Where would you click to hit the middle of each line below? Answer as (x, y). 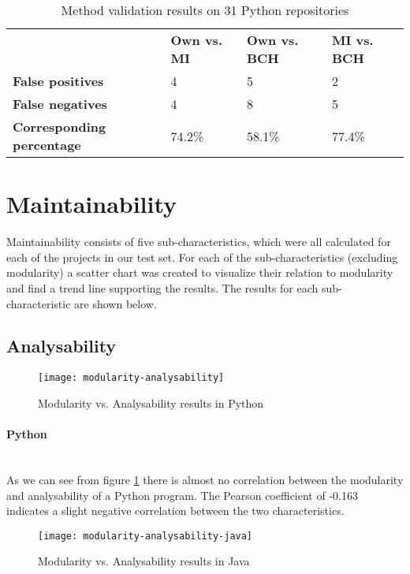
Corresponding (60, 127)
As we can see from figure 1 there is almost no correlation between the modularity (205, 479)
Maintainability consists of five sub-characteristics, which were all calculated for (199, 242)
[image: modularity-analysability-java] (145, 536)
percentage (47, 145)
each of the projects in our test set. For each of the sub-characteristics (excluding (202, 257)
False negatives (60, 104)
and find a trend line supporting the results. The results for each (162, 287)
